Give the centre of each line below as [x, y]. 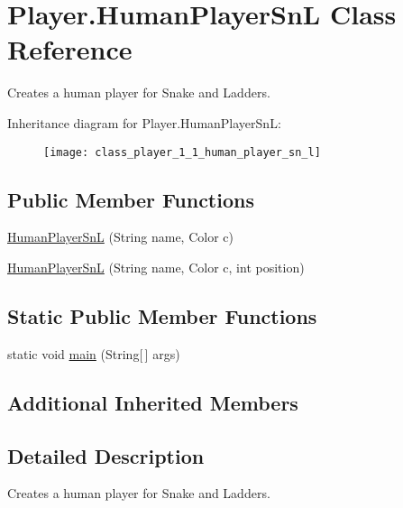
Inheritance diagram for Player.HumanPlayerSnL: [144, 122]
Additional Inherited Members [153, 402]
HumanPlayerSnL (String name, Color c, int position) [156, 267]
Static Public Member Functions [162, 315]
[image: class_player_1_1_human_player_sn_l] [182, 152]
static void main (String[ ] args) [94, 353]
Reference [70, 49]
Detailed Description [106, 455]
